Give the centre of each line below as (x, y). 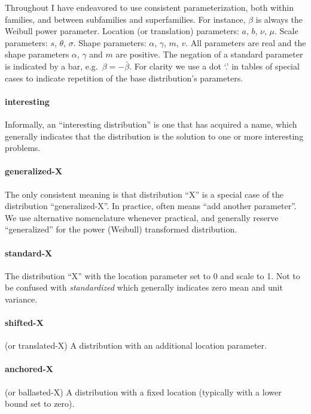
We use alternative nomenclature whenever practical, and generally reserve (142, 217)
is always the (279, 19)
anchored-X (29, 369)
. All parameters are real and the (246, 42)
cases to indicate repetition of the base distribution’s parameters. (124, 78)
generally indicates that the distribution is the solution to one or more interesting (154, 136)
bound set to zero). (40, 404)
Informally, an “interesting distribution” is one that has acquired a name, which (151, 124)
